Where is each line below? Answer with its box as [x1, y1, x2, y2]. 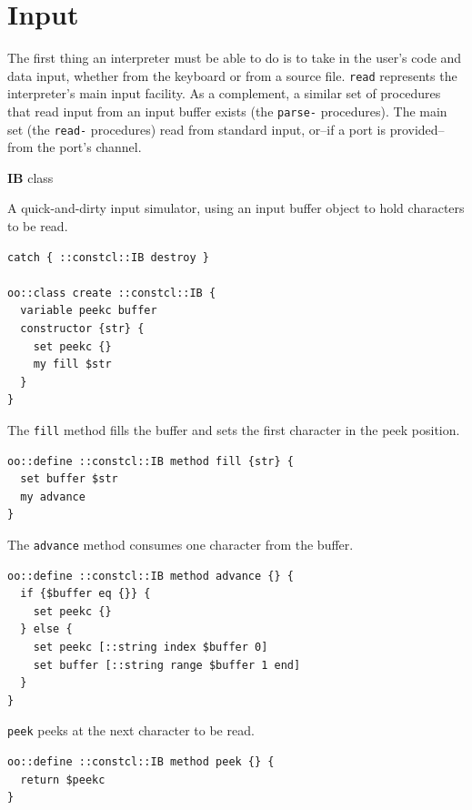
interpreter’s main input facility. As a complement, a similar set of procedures [7, 84, 441, 103]
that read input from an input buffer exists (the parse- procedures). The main [7, 101, 447, 120]
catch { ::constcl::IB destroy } [7, 250, 209, 264]
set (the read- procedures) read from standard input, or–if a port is [7, 119, 386, 138]
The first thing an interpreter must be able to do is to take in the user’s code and [7, 48, 462, 67]
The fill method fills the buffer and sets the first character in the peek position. [7, 420, 460, 439]
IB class [7, 167, 54, 187]
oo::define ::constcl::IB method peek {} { [7, 755, 275, 769]
